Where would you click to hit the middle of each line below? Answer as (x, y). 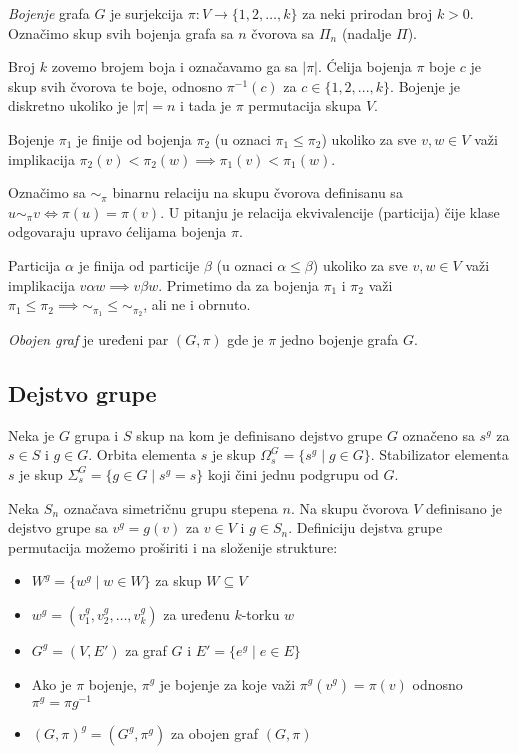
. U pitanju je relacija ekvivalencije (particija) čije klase (330, 211)
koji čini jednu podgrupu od (293, 473)
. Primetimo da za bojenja (238, 284)
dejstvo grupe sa (58, 527)
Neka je (31, 434)
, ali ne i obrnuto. (197, 304)
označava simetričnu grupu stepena (170, 507)
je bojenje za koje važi (227, 683)
